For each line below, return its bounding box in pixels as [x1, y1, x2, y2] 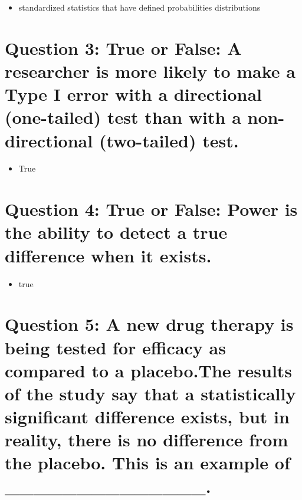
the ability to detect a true [5, 220, 228, 244]
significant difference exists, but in [5, 404, 290, 429]
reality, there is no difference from [5, 427, 288, 452]
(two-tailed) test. [99, 128, 239, 152]
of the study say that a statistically [5, 381, 296, 405]
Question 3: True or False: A [5, 35, 242, 60]
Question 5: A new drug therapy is [5, 312, 294, 336]
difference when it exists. [5, 243, 212, 267]
